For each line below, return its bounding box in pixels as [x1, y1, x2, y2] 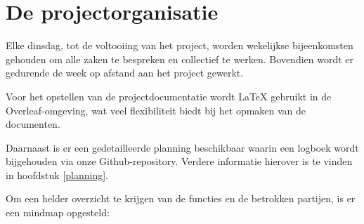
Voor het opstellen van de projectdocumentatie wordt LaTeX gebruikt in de [6, 88, 332, 103]
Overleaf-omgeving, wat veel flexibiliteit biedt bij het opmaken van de [6, 103, 306, 117]
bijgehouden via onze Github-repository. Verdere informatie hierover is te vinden [6, 154, 353, 169]
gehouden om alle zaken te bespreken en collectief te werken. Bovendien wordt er [6, 51, 354, 66]
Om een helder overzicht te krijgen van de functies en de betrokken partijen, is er [6, 191, 356, 206]
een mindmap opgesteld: [6, 205, 110, 220]
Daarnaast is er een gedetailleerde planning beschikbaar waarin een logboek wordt [6, 140, 359, 154]
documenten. [6, 117, 60, 131]
